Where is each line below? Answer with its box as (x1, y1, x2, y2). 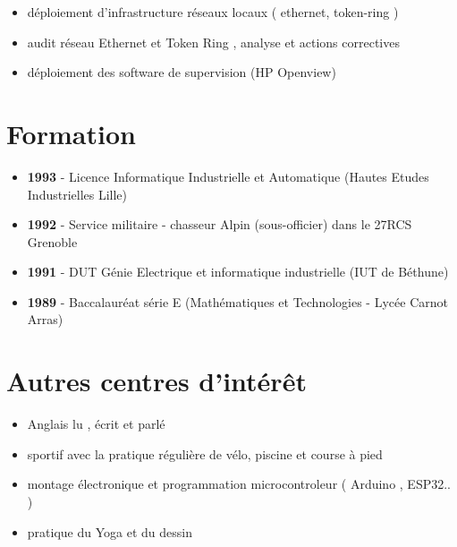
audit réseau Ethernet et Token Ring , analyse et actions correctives (27, 32, 400, 51)
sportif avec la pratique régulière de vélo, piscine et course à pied (27, 444, 383, 463)
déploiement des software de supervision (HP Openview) (27, 63, 336, 81)
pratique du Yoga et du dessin (27, 522, 192, 541)
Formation (6, 115, 136, 151)
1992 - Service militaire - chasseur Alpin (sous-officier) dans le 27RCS (27, 215, 412, 234)
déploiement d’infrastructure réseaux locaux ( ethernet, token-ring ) (27, 3, 399, 21)
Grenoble (27, 232, 78, 251)
